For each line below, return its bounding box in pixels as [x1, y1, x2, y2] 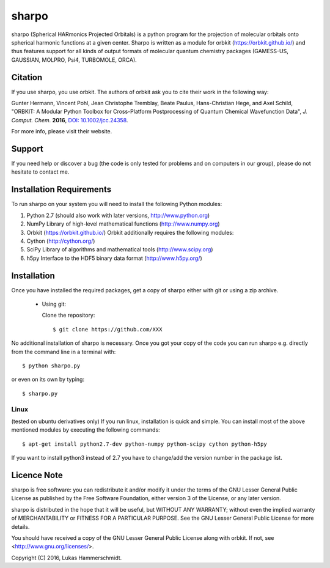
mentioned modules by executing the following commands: [11, 426, 160, 433]
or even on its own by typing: [11, 376, 85, 383]
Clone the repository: [42, 312, 95, 319]
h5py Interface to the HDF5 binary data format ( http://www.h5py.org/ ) [26, 254, 203, 262]
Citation [11, 72, 43, 83]
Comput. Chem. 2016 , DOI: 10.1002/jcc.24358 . [11, 116, 128, 124]
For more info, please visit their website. [11, 128, 112, 135]
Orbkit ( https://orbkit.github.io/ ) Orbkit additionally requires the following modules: [26, 229, 234, 236]
